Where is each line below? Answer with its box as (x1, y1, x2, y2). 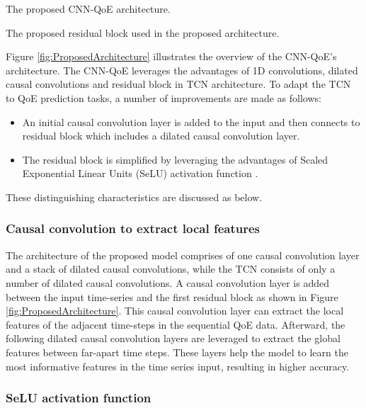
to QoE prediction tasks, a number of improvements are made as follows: (6, 90, 321, 105)
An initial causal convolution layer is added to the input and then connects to (22, 114, 360, 129)
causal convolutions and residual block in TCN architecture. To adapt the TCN (6, 76, 351, 91)
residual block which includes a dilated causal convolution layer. (22, 128, 300, 143)
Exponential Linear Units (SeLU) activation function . (22, 166, 258, 181)
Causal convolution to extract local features (6, 220, 260, 237)
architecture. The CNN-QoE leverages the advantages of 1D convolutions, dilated (6, 62, 358, 77)
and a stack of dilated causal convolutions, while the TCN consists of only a (6, 261, 336, 276)
